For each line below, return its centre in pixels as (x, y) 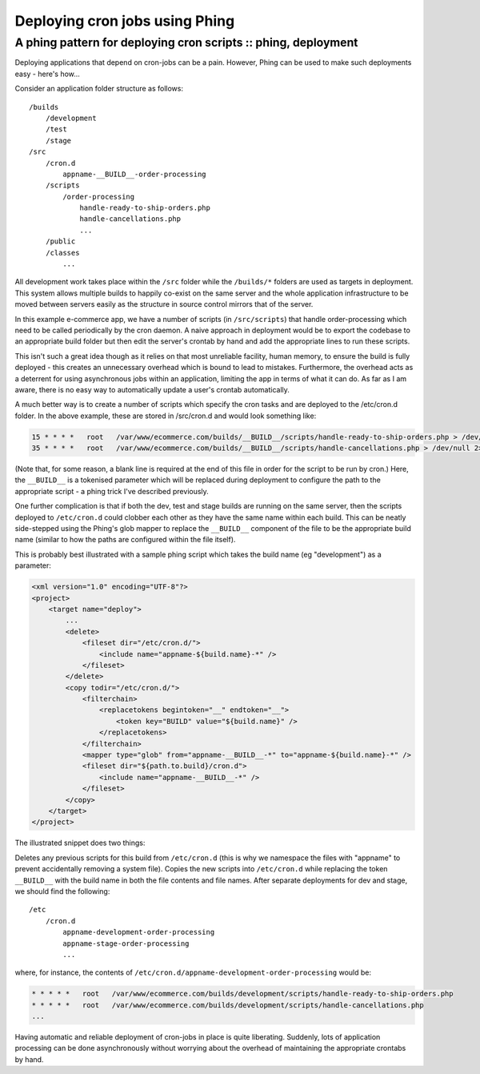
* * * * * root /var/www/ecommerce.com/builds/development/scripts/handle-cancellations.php (228, 1005)
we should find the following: (62, 891)
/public (60, 241)
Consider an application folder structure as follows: (99, 89)
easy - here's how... (47, 74)
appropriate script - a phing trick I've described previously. (112, 491)
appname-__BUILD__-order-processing (135, 174)
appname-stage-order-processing (126, 943)
